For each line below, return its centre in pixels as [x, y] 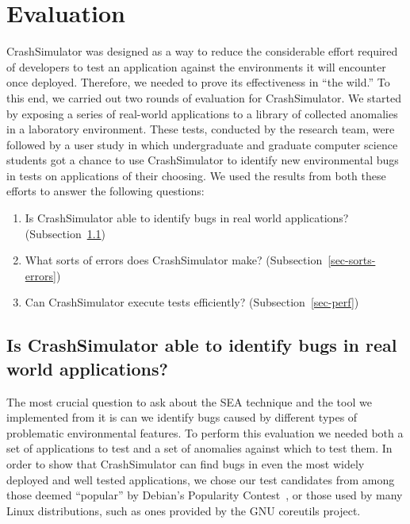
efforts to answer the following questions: [105, 191]
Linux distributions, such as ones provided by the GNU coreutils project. [184, 510]
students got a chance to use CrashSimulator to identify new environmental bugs [203, 160]
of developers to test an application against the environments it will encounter [196, 66]
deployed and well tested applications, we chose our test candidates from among [201, 479]
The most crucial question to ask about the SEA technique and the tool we [189, 401]
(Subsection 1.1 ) [65, 233]
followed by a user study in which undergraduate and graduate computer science [202, 144]
